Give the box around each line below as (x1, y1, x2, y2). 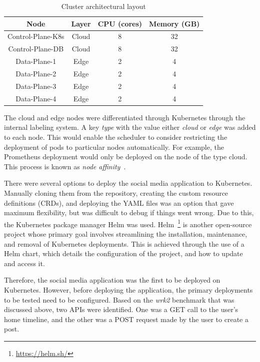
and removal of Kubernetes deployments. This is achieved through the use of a (4, 238, 244, 249)
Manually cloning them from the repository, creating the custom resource (4, 187, 228, 198)
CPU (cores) (97, 18, 142, 28)
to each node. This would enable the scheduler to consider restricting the (4, 131, 227, 142)
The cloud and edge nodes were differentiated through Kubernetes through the (4, 112, 245, 122)
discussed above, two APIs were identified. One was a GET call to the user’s (4, 304, 238, 315)
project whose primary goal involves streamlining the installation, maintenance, (4, 228, 247, 239)
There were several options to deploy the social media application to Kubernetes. (4, 178, 252, 188)
